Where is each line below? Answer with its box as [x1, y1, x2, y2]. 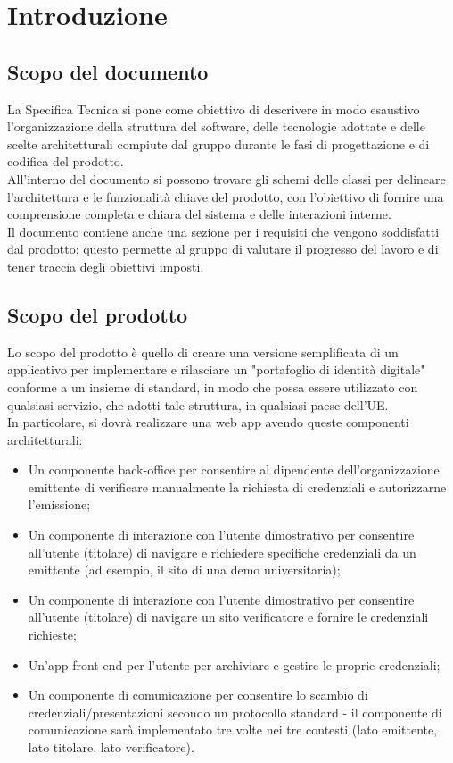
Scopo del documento [7, 57, 209, 85]
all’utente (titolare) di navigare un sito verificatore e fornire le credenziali [28, 608, 429, 626]
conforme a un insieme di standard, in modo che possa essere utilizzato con [7, 377, 418, 396]
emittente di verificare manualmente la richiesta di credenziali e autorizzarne [28, 477, 447, 496]
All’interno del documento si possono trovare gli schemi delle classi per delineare [7, 169, 446, 188]
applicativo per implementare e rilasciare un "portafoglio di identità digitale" [7, 360, 425, 379]
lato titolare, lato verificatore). [28, 738, 194, 756]
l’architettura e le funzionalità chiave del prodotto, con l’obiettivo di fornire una [7, 187, 444, 205]
